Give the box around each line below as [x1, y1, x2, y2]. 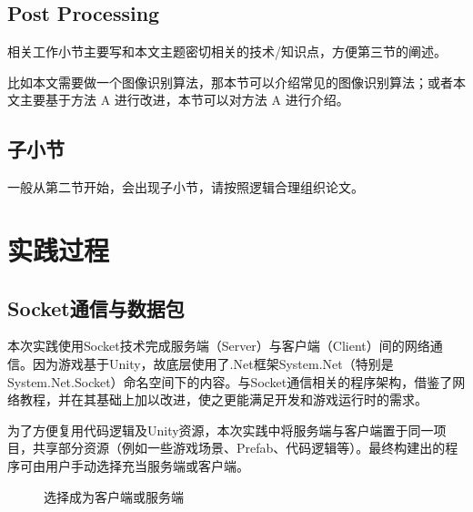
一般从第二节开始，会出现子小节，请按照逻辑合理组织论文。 [7, 178, 364, 197]
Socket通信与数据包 [7, 293, 185, 322]
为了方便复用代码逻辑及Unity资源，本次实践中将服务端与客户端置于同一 [7, 420, 434, 439]
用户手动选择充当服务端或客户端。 [45, 456, 249, 475]
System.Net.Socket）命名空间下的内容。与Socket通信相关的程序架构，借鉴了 [7, 372, 453, 391]
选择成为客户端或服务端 [44, 486, 184, 506]
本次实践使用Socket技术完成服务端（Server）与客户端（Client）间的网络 [7, 336, 430, 355]
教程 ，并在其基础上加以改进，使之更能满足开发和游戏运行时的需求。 [19, 390, 428, 409]
